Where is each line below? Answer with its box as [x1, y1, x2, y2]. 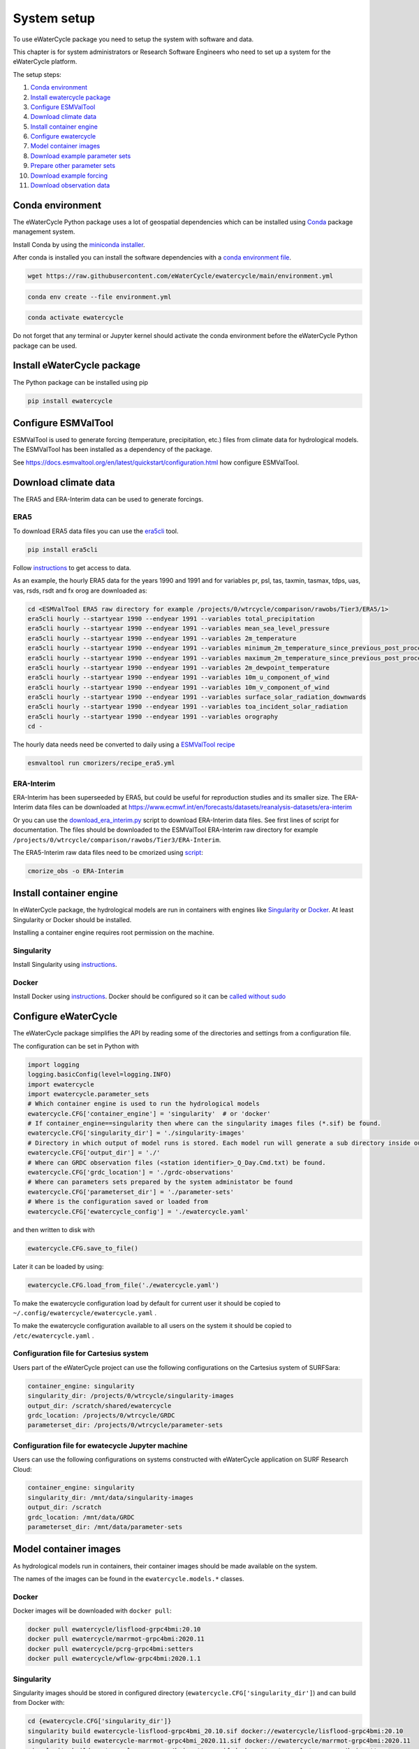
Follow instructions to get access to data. [13, 563, 132, 572]
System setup [13, 10, 96, 26]
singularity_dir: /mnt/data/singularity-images [27, 1494, 193, 1501]
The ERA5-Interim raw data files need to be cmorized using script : [13, 848, 204, 856]
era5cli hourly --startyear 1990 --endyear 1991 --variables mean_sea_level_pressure [27, 625, 330, 632]
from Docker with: [13, 1699, 65, 1707]
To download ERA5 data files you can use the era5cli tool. [13, 527, 179, 535]
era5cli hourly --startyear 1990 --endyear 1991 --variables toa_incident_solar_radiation [27, 703, 348, 711]
